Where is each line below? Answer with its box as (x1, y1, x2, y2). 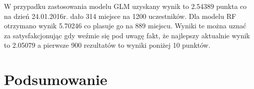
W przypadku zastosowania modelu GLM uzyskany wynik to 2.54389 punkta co (4, 1, 247, 11)
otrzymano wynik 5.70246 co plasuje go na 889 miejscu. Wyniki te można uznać (4, 20, 247, 31)
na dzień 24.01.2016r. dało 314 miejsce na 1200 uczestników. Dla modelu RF (4, 10, 236, 21)
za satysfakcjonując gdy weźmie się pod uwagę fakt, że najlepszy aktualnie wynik (4, 30, 250, 40)
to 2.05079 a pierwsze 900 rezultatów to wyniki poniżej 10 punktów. (4, 40, 210, 50)
